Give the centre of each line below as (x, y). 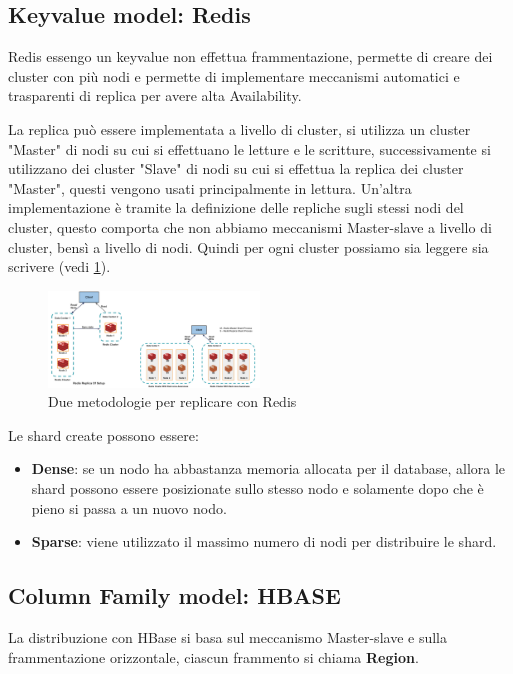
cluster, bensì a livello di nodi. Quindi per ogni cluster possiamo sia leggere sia (248, 246)
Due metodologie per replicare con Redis (172, 401)
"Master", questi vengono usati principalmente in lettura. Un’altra (210, 187)
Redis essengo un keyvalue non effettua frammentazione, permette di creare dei (250, 56)
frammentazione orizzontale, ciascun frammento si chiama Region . (213, 656)
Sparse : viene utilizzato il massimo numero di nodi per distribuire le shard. (264, 541)
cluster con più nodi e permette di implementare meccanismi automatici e (234, 75)
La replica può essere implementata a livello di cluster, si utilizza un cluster (239, 128)
